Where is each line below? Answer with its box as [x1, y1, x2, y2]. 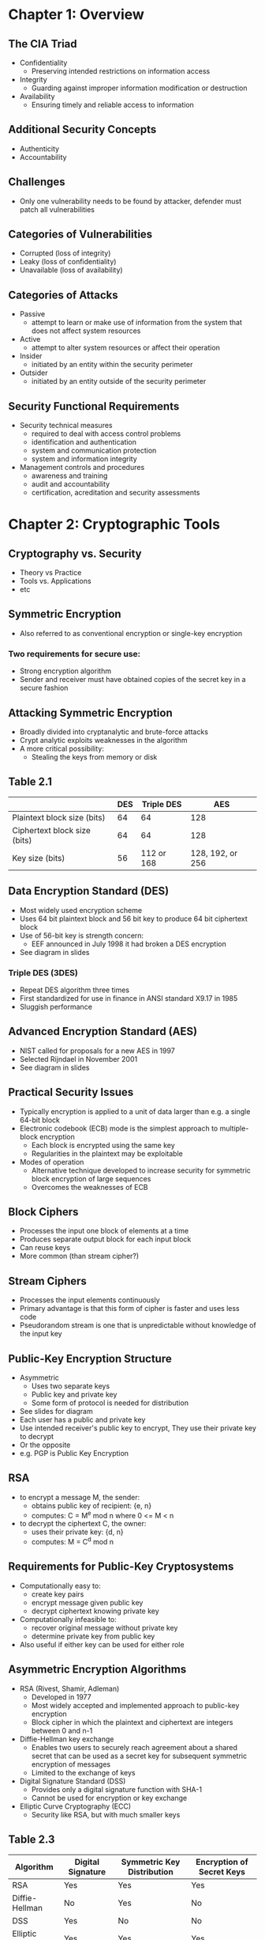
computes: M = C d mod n [31, 1536, 114, 1547]
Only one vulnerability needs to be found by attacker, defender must [19, 196, 242, 206]
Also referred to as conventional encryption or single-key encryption [19, 628, 243, 638]
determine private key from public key [31, 1631, 155, 1641]
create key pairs [31, 1589, 84, 1599]
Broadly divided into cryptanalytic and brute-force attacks [19, 726, 209, 737]
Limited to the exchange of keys [31, 1768, 136, 1777]
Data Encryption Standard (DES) [8, 885, 170, 898]
